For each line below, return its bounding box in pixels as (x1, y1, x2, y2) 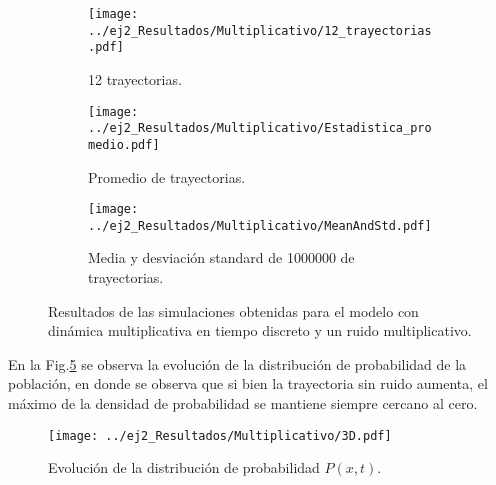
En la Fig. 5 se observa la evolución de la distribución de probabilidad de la (8, 353, 467, 374)
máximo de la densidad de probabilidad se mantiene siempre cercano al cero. (8, 393, 478, 413)
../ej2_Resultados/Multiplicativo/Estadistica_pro (88, 121, 432, 136)
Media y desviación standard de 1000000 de (88, 247, 355, 268)
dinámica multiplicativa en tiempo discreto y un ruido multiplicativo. (48, 320, 472, 341)
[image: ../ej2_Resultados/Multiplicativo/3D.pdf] (48, 428, 392, 443)
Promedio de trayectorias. (88, 166, 246, 187)
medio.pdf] (88, 137, 160, 152)
